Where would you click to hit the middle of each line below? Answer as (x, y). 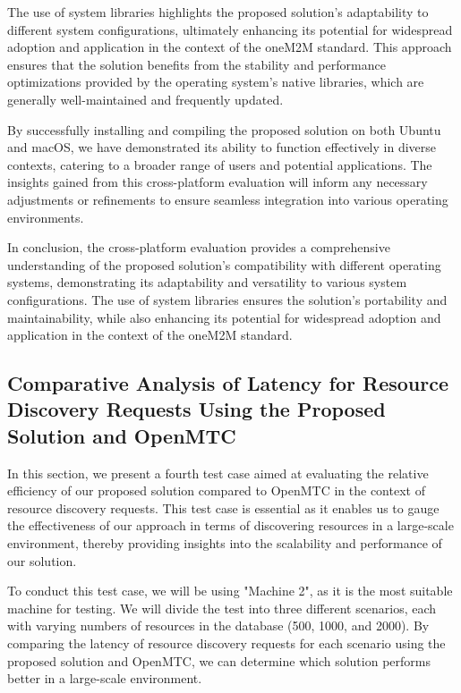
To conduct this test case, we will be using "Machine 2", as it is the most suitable (230, 591)
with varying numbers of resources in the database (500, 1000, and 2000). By (218, 625)
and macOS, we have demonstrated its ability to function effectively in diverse (222, 147)
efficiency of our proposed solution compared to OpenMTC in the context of (216, 490)
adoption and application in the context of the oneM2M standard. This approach (230, 47)
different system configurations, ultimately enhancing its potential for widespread (230, 29)
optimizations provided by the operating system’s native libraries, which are (216, 82)
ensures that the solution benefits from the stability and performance (196, 64)
